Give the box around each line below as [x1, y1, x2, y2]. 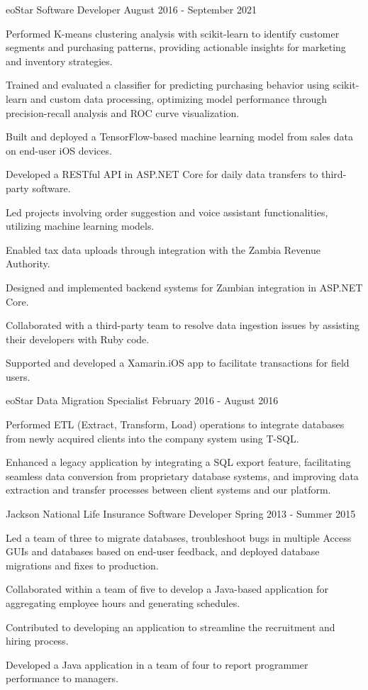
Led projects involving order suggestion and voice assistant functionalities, [6, 204, 328, 219]
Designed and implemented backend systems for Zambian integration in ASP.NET [6, 279, 363, 294]
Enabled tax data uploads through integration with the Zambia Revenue [6, 242, 320, 257]
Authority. [6, 256, 50, 271]
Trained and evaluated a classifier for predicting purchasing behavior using [6, 77, 330, 92]
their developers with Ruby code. [6, 331, 150, 346]
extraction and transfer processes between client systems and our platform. [6, 482, 331, 497]
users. [6, 369, 30, 384]
